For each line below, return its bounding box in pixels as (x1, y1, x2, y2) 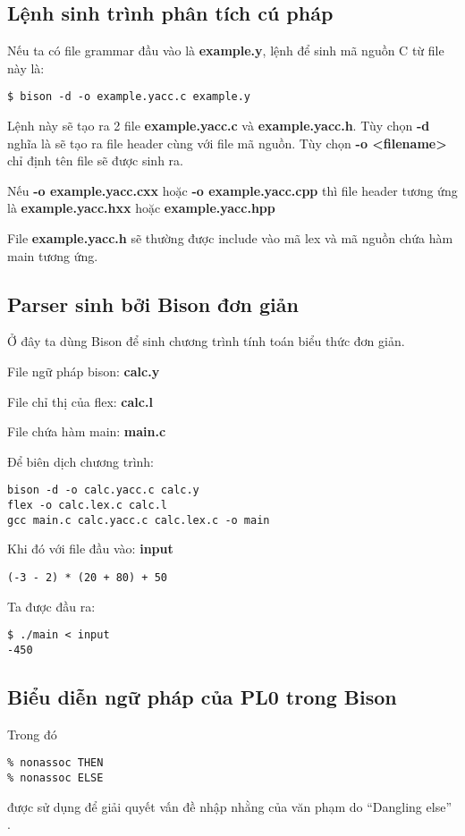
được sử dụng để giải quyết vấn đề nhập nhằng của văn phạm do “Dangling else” (7, 797, 452, 815)
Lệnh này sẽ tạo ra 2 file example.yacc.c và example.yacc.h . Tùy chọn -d (7, 116, 430, 135)
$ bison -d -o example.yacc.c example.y (7, 90, 251, 104)
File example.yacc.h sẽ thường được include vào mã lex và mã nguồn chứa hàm (7, 229, 453, 248)
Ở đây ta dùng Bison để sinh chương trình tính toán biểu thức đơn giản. (7, 332, 405, 350)
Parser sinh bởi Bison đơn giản (7, 290, 299, 317)
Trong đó (7, 724, 57, 743)
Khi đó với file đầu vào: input (7, 539, 173, 558)
